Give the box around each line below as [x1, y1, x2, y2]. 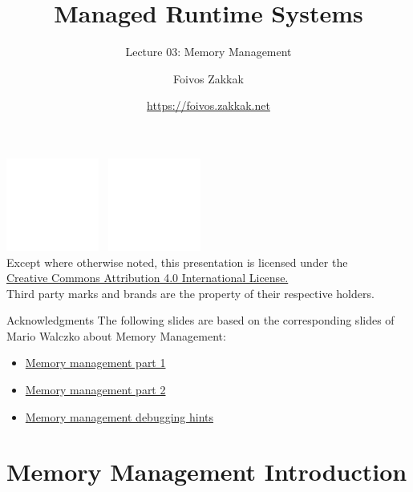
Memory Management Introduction [6, 455, 407, 488]
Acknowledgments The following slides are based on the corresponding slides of [6, 312, 395, 329]
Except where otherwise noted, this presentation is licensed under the [6, 253, 348, 270]
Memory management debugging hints [25, 408, 214, 425]
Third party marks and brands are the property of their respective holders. [6, 284, 375, 301]
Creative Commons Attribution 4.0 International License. [6, 269, 289, 286]
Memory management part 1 [25, 354, 166, 371]
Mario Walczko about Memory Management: [6, 327, 226, 344]
